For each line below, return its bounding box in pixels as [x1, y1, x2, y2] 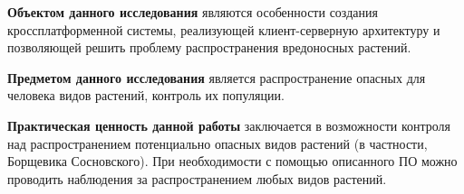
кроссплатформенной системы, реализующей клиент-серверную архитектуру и [7, 20, 440, 39]
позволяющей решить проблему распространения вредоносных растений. [7, 38, 411, 57]
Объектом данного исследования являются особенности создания [7, 3, 378, 21]
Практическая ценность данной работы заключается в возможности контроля [7, 115, 451, 134]
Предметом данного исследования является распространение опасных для [7, 68, 426, 87]
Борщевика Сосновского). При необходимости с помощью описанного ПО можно [7, 152, 458, 171]
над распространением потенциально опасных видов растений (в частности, [7, 134, 428, 152]
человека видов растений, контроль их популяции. [7, 86, 285, 105]
